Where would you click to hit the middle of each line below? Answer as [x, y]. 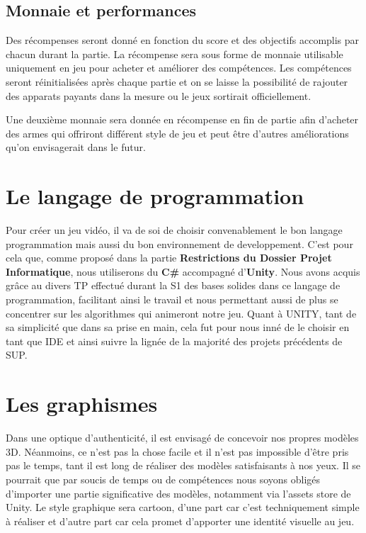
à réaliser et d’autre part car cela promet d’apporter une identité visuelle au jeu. [180, 521]
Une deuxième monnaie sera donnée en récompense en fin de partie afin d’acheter [182, 119]
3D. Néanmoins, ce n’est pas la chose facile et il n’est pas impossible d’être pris [177, 451]
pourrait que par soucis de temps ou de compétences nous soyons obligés [163, 479]
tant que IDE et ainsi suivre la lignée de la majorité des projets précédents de [174, 341]
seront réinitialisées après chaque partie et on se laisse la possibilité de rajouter [177, 81]
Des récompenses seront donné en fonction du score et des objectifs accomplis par [183, 40]
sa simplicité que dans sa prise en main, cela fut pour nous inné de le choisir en [178, 327]
